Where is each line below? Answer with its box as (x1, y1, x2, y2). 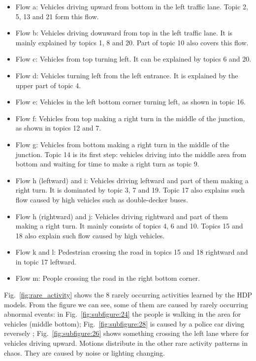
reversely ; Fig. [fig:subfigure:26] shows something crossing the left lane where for (4, 328, 249, 338)
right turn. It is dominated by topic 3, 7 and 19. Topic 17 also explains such (15, 185, 245, 195)
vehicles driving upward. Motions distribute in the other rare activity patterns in (4, 338, 248, 348)
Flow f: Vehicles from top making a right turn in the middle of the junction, (15, 113, 245, 123)
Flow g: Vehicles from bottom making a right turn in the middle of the (15, 139, 229, 149)
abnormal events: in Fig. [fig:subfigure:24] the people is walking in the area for (4, 309, 241, 319)
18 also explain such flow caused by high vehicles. (15, 230, 165, 240)
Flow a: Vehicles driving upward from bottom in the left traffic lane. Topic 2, (15, 1, 248, 11)
